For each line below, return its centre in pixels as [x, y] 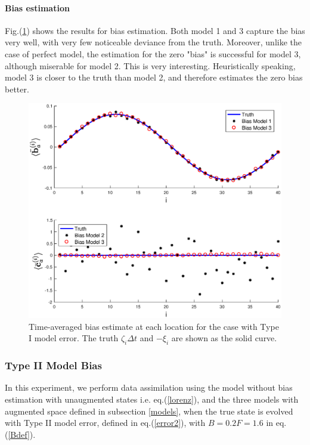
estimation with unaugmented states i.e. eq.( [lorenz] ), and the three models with [152, 399]
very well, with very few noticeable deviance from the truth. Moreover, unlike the [154, 42]
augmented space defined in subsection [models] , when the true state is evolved [149, 411]
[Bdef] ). [22, 434]
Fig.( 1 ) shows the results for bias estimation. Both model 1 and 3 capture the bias [155, 30]
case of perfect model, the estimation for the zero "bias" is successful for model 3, [153, 53]
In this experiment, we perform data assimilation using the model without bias [149, 387]
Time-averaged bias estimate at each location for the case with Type [154, 326]
